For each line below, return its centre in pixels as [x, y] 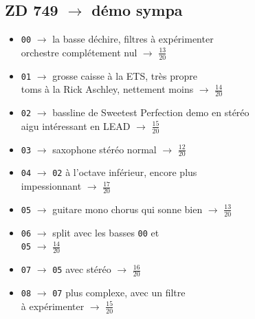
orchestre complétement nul [79, 52]
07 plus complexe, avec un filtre [119, 293]
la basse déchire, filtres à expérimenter [133, 39]
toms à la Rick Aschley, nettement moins [107, 89]
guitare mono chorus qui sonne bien [127, 209]
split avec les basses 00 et [106, 232]
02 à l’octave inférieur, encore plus [125, 172]
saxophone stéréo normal [104, 149]
